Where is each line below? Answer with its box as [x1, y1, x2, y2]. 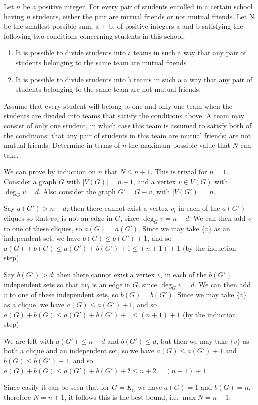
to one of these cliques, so [4, 223, 82, 233]
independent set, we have [4, 233, 81, 243]
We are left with [4, 335, 54, 346]
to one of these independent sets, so [9, 289, 119, 300]
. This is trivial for [150, 166, 207, 177]
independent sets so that [4, 279, 79, 289]
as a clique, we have [4, 299, 64, 310]
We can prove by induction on [4, 166, 96, 177]
